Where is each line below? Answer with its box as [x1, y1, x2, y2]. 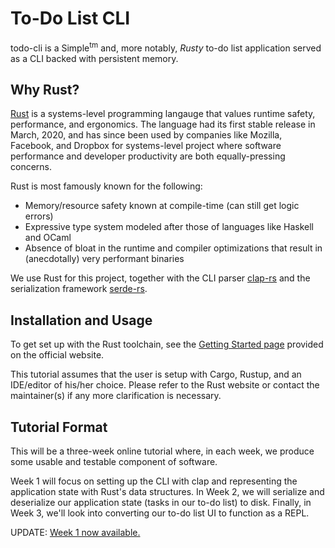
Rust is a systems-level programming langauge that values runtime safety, [10, 108, 316, 120]
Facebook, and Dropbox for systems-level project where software [10, 140, 282, 152]
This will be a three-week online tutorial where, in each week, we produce [10, 445, 315, 457]
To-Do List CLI [10, 7, 131, 30]
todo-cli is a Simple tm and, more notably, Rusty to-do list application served [10, 40, 322, 54]
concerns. [10, 161, 53, 173]
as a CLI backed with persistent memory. [10, 52, 179, 64]
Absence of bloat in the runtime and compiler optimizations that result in [24, 242, 323, 254]
